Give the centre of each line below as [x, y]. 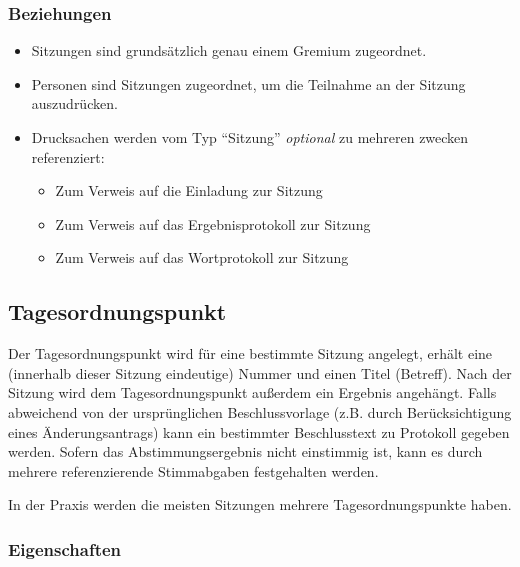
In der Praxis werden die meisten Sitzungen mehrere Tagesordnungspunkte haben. [260, 504]
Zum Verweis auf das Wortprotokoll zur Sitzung [202, 257]
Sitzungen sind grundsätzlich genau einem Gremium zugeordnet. [229, 50]
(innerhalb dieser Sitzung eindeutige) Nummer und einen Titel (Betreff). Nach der [260, 372]
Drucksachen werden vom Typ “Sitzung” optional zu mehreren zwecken [250, 137]
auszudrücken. [74, 103]
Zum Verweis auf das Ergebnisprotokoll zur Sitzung [213, 223]
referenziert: [68, 156]
